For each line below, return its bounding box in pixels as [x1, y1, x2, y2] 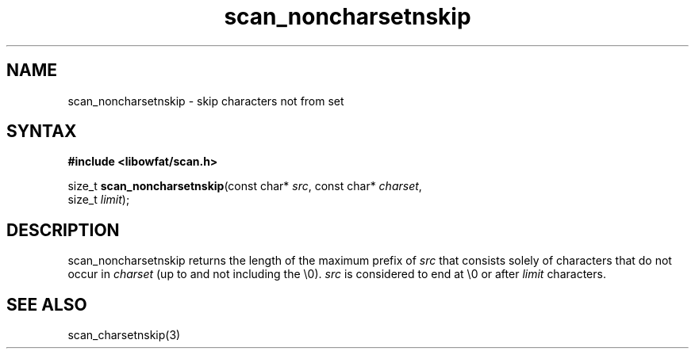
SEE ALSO [6, 294, 87, 315]
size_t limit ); [67, 193, 130, 207]
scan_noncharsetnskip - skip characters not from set [67, 94, 344, 108]
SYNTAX [6, 121, 77, 142]
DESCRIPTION [6, 219, 120, 240]
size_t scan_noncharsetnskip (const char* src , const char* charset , [67, 179, 422, 193]
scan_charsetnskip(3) [67, 328, 181, 342]
